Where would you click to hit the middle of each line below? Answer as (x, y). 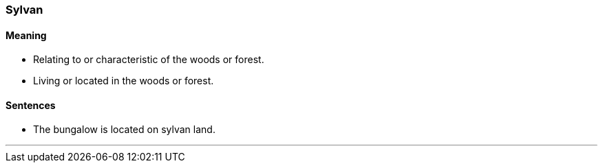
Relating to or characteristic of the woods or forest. (149, 60)
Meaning (26, 35)
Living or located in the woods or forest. (124, 81)
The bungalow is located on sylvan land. (124, 130)
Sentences (31, 105)
